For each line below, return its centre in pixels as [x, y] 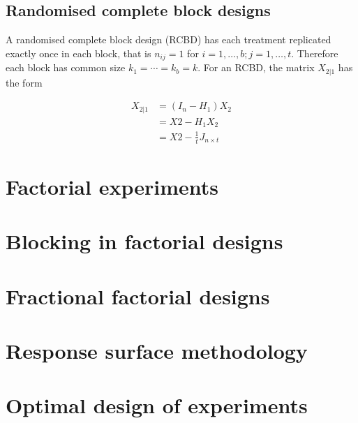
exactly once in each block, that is [79, 53]
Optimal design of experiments [157, 405]
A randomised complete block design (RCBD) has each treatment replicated [169, 39]
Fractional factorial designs [138, 296]
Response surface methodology [157, 350]
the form [24, 82]
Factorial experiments [112, 186]
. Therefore [315, 53]
